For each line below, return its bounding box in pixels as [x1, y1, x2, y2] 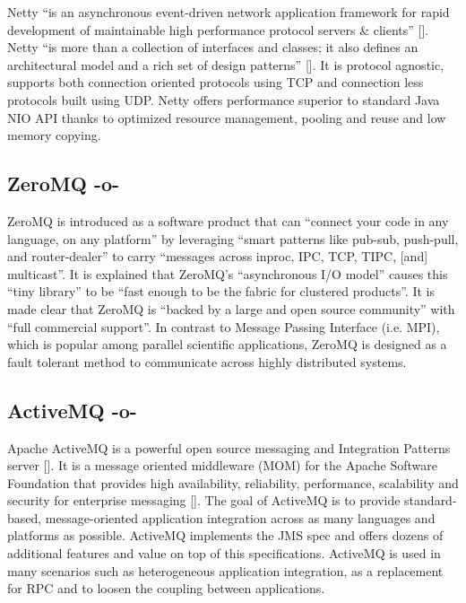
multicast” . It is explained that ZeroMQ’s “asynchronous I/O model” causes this [7, 264, 448, 283]
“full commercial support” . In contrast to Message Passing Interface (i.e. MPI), [7, 317, 440, 336]
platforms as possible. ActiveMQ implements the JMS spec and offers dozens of [7, 526, 444, 545]
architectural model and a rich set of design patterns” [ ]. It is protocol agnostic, [7, 55, 444, 74]
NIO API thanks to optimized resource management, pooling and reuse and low [7, 108, 446, 127]
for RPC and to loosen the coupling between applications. [7, 579, 325, 598]
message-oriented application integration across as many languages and [45, 508, 436, 527]
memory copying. [7, 126, 101, 144]
